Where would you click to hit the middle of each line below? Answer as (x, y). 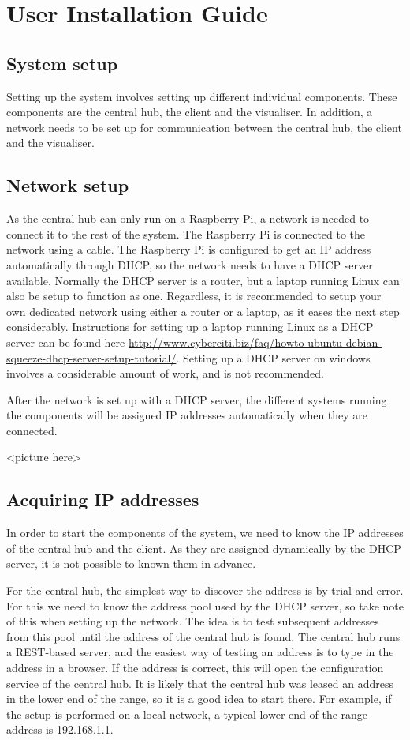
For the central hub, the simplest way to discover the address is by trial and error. (205, 590)
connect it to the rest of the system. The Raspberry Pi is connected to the (186, 233)
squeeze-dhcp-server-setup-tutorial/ (91, 357)
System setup (62, 63)
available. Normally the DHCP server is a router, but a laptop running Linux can (203, 280)
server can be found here (66, 342)
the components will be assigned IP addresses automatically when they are (187, 415)
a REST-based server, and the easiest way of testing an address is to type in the (200, 652)
